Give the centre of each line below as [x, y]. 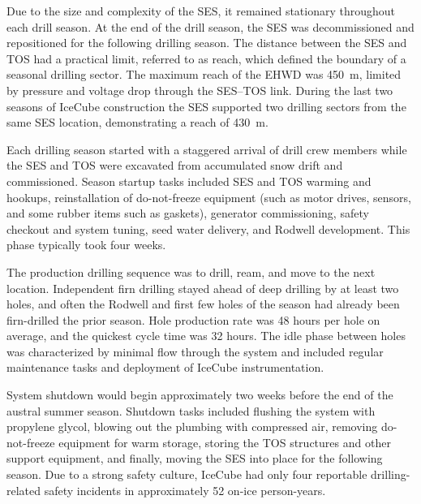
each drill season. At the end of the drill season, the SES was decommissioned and [210, 26]
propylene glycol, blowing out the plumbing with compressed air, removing [192, 426]
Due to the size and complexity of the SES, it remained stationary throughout [201, 11]
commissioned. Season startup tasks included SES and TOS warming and [189, 181]
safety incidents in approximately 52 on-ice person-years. [185, 490]
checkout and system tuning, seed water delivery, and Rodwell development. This [208, 228]
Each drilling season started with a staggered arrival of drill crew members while [207, 149]
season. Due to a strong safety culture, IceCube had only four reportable [187, 474]
